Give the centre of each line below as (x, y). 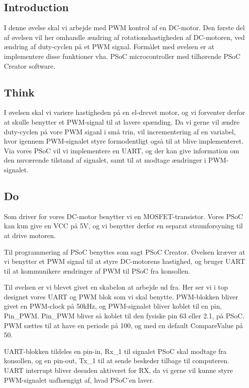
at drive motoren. (30, 235)
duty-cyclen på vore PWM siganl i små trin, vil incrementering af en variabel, (120, 131)
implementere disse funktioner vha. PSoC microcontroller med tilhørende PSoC (122, 56)
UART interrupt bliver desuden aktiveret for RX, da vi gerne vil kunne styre (118, 370)
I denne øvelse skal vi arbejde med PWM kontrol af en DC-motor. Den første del (124, 28)
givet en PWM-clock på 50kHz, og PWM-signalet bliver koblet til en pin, (113, 306)
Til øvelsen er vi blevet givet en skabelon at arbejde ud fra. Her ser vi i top (116, 287)
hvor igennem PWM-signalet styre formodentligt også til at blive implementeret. (124, 141)
